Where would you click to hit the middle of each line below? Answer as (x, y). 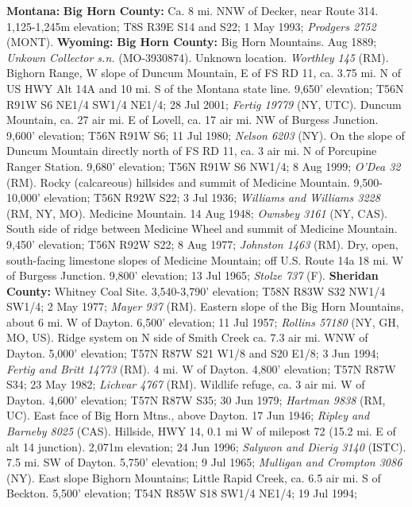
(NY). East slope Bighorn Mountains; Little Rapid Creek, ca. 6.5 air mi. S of (194, 477)
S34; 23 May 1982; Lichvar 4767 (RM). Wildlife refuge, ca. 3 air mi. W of (186, 384)
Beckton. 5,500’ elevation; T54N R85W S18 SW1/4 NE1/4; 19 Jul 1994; (182, 493)
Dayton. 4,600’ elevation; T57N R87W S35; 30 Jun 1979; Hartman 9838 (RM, (196, 399)
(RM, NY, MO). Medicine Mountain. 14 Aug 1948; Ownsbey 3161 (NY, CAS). (197, 213)
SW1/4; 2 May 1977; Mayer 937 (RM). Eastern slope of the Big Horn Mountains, (205, 306)
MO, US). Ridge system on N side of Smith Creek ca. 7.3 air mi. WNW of (187, 337)
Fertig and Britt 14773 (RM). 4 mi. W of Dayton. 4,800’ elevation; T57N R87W (201, 368)
